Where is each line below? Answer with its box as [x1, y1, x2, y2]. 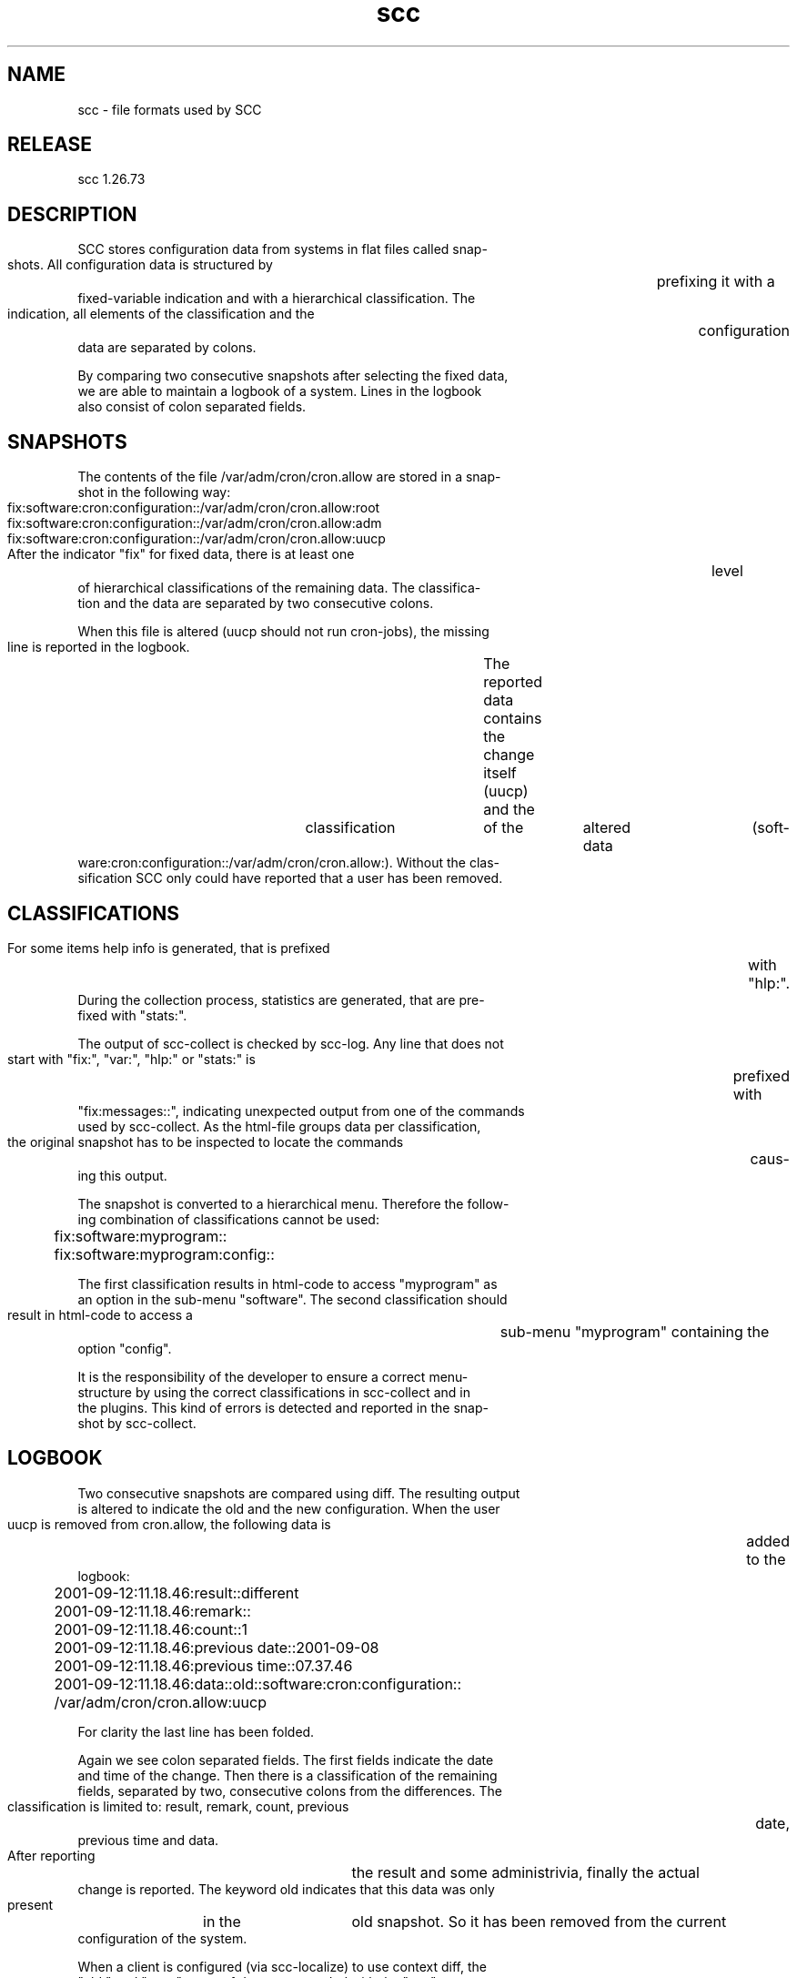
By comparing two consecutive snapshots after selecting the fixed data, [77, 368, 509, 384]
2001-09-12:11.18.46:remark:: [54, 1601, 251, 1620]
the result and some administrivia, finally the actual [351, 1862, 700, 1882]
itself [483, 764, 517, 783]
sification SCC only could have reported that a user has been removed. [77, 870, 503, 887]
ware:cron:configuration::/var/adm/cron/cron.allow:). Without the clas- [77, 855, 500, 871]
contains [483, 709, 542, 728]
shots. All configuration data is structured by [7, 257, 273, 273]
